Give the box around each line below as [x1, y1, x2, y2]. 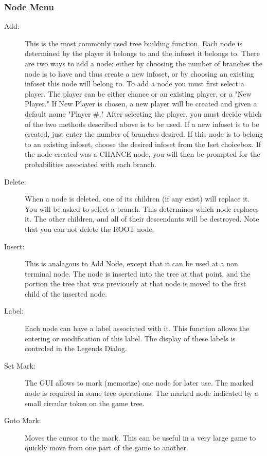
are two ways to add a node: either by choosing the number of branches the [25, 58, 262, 68]
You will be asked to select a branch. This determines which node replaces [25, 203, 259, 214]
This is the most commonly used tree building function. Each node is [25, 38, 242, 48]
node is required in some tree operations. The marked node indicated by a [25, 388, 258, 398]
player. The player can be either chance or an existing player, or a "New [25, 88, 252, 99]
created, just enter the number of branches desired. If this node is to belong [25, 129, 263, 139]
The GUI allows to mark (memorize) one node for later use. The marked [25, 377, 254, 388]
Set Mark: [4, 360, 35, 371]
